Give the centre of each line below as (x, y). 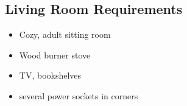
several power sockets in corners (79, 95)
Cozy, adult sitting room (65, 34)
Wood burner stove (55, 55)
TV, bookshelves (50, 75)
